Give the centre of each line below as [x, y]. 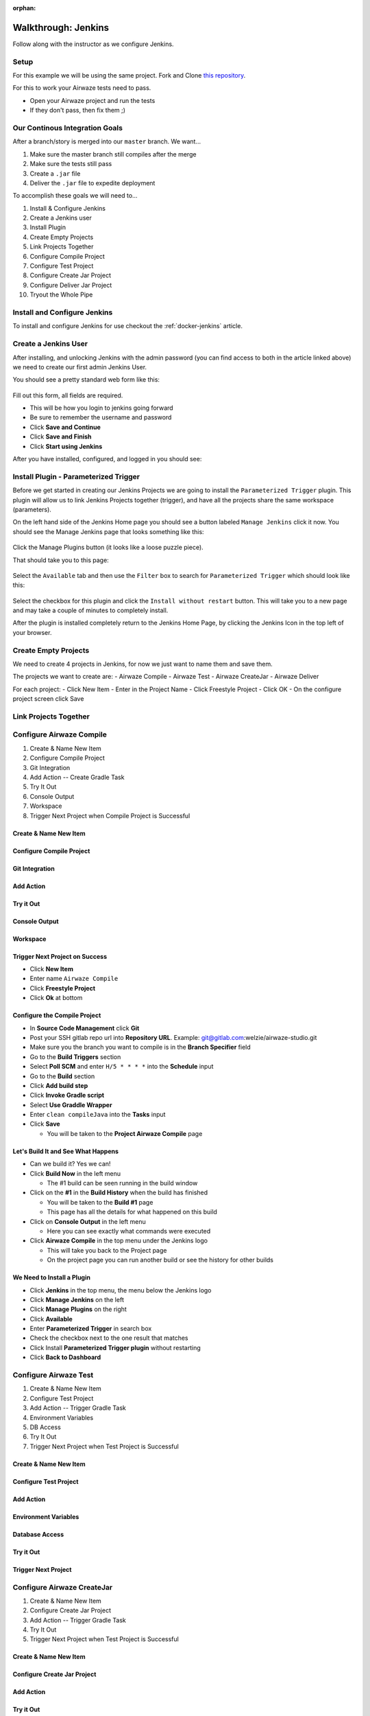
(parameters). [32, 509]
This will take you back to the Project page [107, 1250]
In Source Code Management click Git [85, 1028]
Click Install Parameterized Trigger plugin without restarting [115, 1347]
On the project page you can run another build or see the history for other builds [160, 1260]
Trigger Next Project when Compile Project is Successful [110, 815]
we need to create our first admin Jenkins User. [80, 367]
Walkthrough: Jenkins [61, 27]
